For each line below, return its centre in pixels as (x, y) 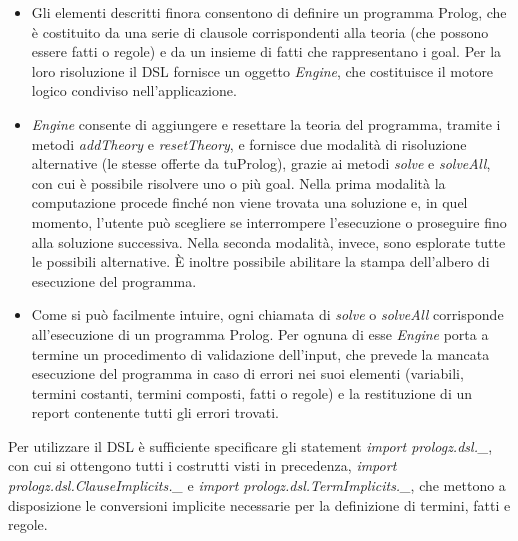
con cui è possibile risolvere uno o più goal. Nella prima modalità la (238, 182)
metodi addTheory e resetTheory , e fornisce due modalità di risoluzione (249, 143)
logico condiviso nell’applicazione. (134, 90)
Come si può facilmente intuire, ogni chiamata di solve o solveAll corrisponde (267, 314)
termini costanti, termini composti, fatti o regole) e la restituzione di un (252, 392)
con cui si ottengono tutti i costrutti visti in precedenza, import (202, 465)
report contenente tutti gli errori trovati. (155, 412)
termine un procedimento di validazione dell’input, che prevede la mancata (260, 353)
